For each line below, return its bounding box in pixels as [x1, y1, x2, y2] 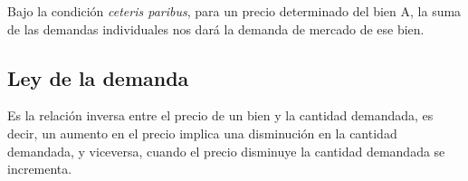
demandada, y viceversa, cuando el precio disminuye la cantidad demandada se [7, 141, 445, 160]
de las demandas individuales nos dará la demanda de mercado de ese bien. [7, 19, 425, 38]
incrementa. [7, 159, 72, 178]
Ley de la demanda [7, 63, 189, 91]
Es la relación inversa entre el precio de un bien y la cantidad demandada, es [7, 106, 434, 125]
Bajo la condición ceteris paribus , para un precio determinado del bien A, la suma [7, 2, 462, 20]
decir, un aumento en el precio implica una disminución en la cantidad [7, 123, 397, 142]
